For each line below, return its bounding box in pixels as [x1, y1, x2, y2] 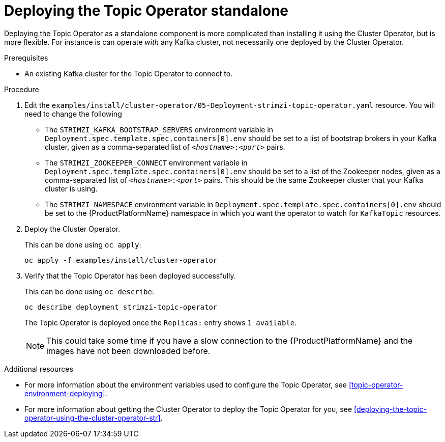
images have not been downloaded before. [46, 345, 211, 356]
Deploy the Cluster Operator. [24, 224, 121, 233]
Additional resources [4, 364, 73, 373]
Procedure [4, 85, 39, 94]
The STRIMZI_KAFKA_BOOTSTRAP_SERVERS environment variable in [45, 125, 274, 134]
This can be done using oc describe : [24, 287, 154, 296]
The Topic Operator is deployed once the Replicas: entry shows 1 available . [24, 318, 297, 327]
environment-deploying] [24, 389, 105, 398]
